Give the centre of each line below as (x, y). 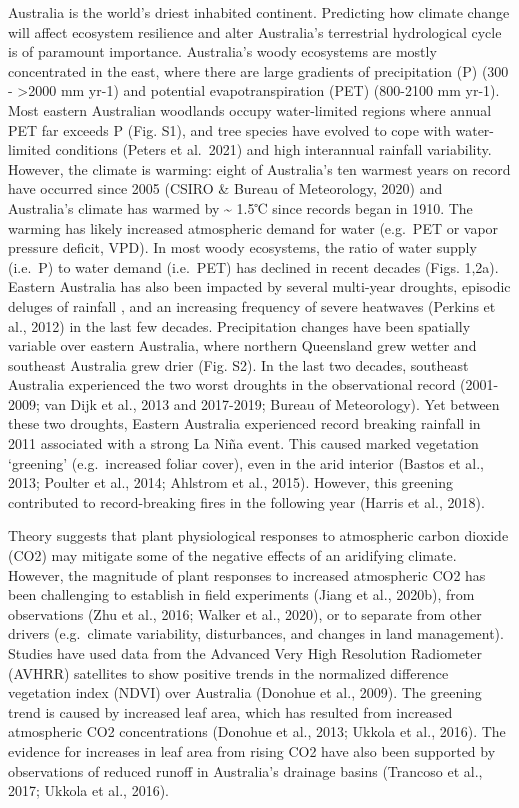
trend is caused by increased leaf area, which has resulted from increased (230, 711)
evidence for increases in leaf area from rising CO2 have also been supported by (252, 750)
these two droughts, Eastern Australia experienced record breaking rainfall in (244, 423)
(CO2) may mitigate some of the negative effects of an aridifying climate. (232, 555)
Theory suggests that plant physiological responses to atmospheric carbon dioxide (258, 535)
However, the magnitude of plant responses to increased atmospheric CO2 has (247, 574)
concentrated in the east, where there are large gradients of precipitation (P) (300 (258, 70)
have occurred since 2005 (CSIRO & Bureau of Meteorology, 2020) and (225, 188)
